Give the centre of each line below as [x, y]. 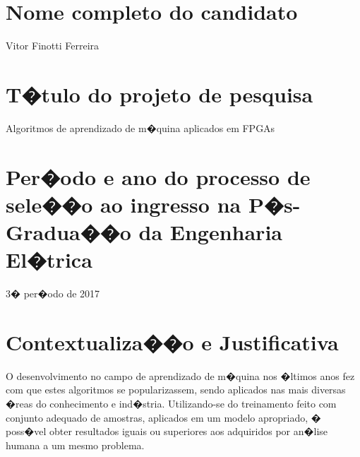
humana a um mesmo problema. [75, 445]
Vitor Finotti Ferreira [53, 46]
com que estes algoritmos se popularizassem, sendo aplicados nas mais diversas [176, 390]
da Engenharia [210, 232]
